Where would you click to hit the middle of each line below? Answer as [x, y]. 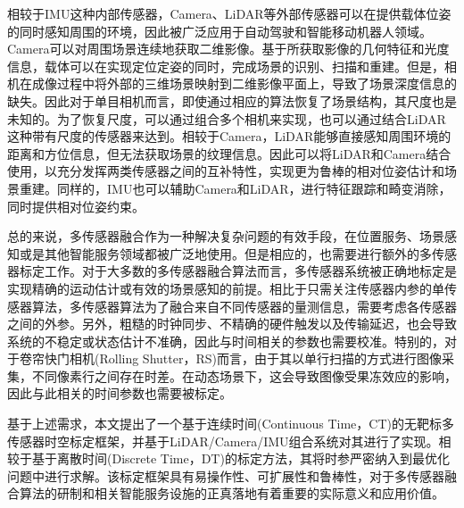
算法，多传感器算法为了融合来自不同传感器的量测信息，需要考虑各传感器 [244, 306]
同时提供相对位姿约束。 [76, 206]
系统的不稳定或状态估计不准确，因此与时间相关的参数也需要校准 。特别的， [226, 341]
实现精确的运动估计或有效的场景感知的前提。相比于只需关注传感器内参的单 [226, 288]
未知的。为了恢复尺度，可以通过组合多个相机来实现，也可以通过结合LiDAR [227, 118]
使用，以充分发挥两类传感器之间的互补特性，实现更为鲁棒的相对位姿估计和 [226, 171]
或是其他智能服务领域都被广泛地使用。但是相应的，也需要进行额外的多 [225, 253]
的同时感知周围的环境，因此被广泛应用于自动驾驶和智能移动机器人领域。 [220, 31]
